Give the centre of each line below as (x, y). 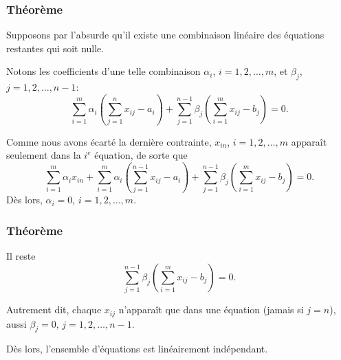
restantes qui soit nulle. (55, 48)
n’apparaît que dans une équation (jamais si (211, 310)
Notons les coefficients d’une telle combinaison (103, 71)
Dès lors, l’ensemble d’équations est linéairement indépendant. (137, 349)
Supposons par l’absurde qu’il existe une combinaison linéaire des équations (165, 35)
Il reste (21, 256)
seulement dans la (44, 155)
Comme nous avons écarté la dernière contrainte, (109, 141)
